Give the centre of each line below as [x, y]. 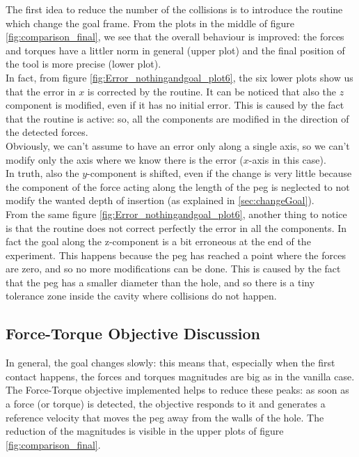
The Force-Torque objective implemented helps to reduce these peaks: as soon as [177, 390]
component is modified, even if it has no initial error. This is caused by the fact [175, 105]
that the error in [41, 91]
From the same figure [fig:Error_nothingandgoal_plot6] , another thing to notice [176, 214]
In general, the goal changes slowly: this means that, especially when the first [170, 363]
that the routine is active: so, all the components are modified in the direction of [177, 118]
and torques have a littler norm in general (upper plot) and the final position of [175, 50]
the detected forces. [47, 132]
